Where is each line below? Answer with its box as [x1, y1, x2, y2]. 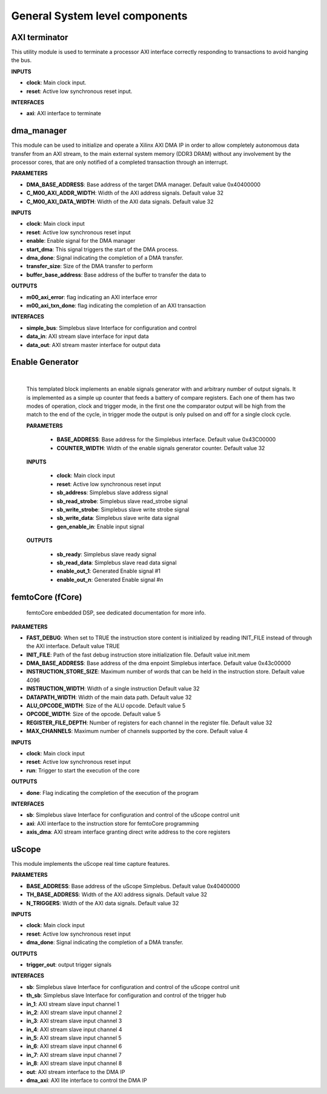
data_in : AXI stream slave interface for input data [26, 333, 150, 340]
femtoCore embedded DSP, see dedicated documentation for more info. [26, 609, 206, 616]
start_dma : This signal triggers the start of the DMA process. [26, 246, 179, 253]
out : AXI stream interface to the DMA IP [26, 1068, 125, 1075]
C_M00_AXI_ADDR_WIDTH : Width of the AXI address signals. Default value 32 [26, 189, 224, 197]
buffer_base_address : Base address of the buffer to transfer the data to [26, 271, 206, 279]
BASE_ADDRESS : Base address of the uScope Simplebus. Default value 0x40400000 [26, 882, 240, 890]
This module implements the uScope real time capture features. [11, 860, 170, 868]
